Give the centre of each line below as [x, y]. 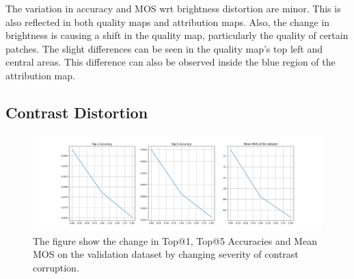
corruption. [56, 267]
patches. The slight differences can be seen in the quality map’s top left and [164, 48]
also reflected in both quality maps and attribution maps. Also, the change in [168, 22]
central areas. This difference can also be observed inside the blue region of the [171, 62]
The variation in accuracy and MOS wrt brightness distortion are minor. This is [173, 8]
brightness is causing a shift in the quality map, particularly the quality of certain [177, 35]
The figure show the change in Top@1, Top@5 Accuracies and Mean [175, 240]
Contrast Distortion [77, 112]
